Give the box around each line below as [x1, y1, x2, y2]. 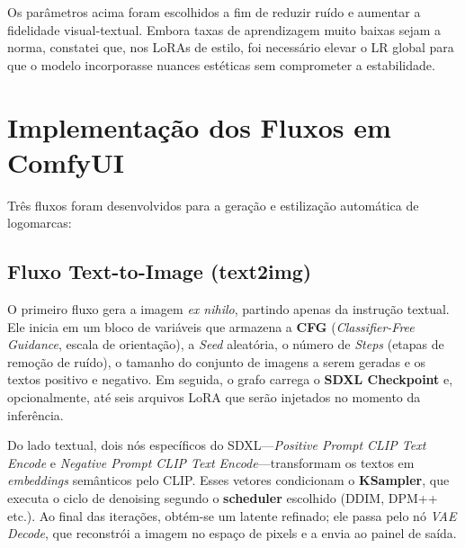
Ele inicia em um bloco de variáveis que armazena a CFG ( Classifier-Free [7, 317, 415, 336]
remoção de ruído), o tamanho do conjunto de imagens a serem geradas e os [7, 352, 426, 371]
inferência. [7, 405, 64, 424]
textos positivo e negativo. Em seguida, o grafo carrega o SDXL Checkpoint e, [7, 370, 453, 389]
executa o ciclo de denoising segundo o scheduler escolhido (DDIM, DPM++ [7, 489, 438, 508]
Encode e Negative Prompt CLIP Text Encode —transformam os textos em [7, 453, 415, 472]
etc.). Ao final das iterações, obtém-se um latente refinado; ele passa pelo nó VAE [7, 506, 457, 525]
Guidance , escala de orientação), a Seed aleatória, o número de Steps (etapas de [7, 335, 444, 354]
